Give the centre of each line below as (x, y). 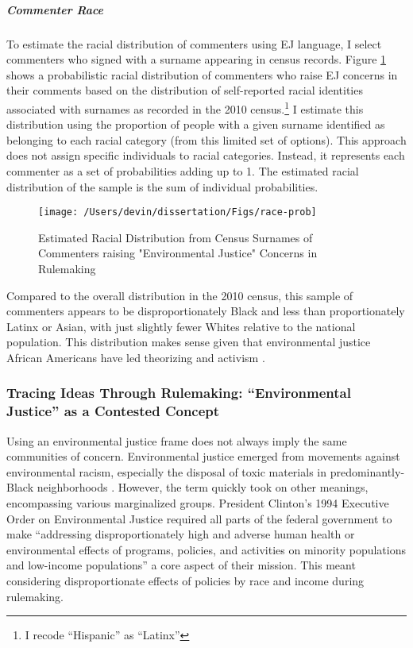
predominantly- (367, 471)
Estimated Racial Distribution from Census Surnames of (176, 237)
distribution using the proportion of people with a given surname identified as (196, 124)
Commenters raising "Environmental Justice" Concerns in (178, 253)
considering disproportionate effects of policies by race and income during (185, 581)
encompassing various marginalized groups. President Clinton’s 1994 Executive (198, 503)
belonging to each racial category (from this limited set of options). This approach (206, 139)
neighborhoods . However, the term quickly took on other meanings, (203, 487)
